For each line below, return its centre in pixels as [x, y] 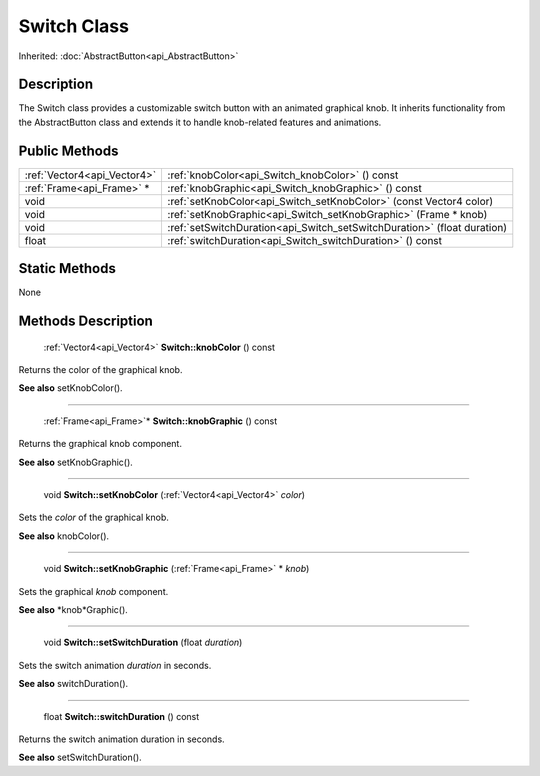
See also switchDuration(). [73, 684]
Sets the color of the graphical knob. [94, 517]
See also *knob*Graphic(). [73, 609]
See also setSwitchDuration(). [80, 757]
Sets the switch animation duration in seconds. [115, 665]
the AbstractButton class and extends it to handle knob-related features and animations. [200, 122]
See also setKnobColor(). [71, 388]
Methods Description [86, 321]
